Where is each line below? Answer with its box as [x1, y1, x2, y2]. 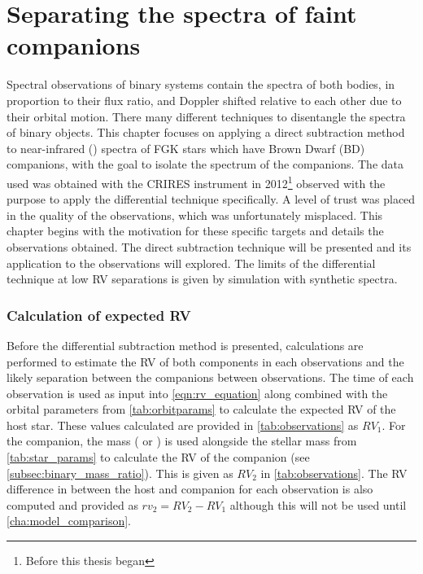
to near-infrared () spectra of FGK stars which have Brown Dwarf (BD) [7, 139, 365, 156]
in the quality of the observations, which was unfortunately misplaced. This [7, 206, 383, 223]
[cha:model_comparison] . [7, 512, 131, 529]
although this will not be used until [229, 496, 407, 513]
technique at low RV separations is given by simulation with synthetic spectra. [7, 270, 398, 287]
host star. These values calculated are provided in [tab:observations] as [7, 416, 359, 433]
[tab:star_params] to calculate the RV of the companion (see [7, 449, 310, 466]
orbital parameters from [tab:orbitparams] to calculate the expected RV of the [7, 401, 396, 418]
